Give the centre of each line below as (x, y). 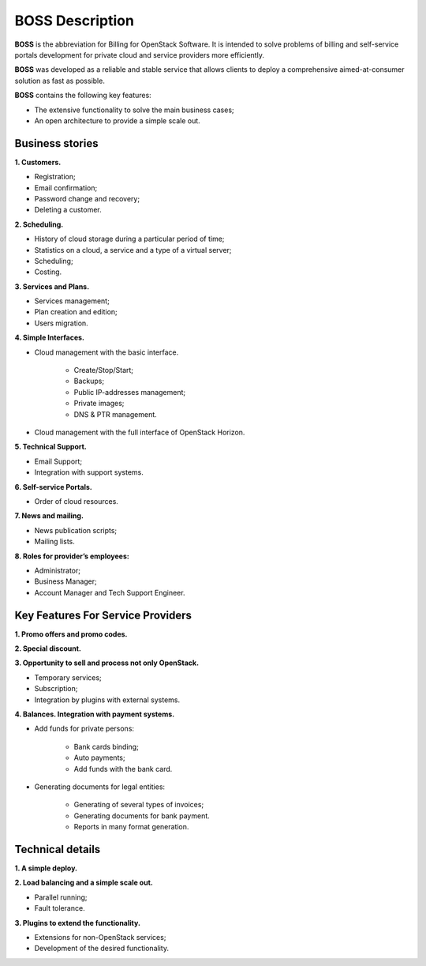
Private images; (99, 404)
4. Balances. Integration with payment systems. (95, 714)
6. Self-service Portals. (53, 487)
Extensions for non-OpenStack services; (100, 937)
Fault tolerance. (60, 908)
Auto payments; (99, 757)
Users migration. (61, 323)
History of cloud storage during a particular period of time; (129, 239)
